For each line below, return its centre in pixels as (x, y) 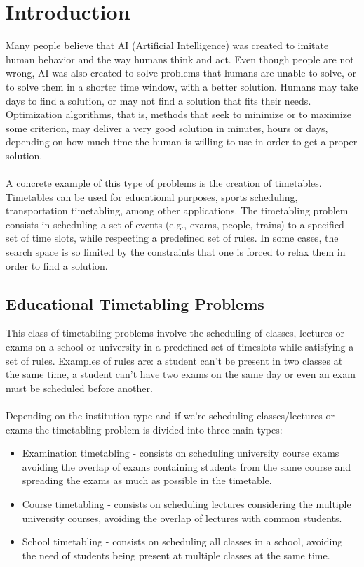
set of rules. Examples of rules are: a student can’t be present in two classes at (174, 360)
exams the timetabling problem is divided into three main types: (144, 429)
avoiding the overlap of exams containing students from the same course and (187, 466)
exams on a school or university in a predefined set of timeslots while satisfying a (180, 347)
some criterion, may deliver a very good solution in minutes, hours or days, (167, 128)
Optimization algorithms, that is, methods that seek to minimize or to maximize (179, 114)
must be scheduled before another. (79, 387)
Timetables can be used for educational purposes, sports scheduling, (152, 196)
